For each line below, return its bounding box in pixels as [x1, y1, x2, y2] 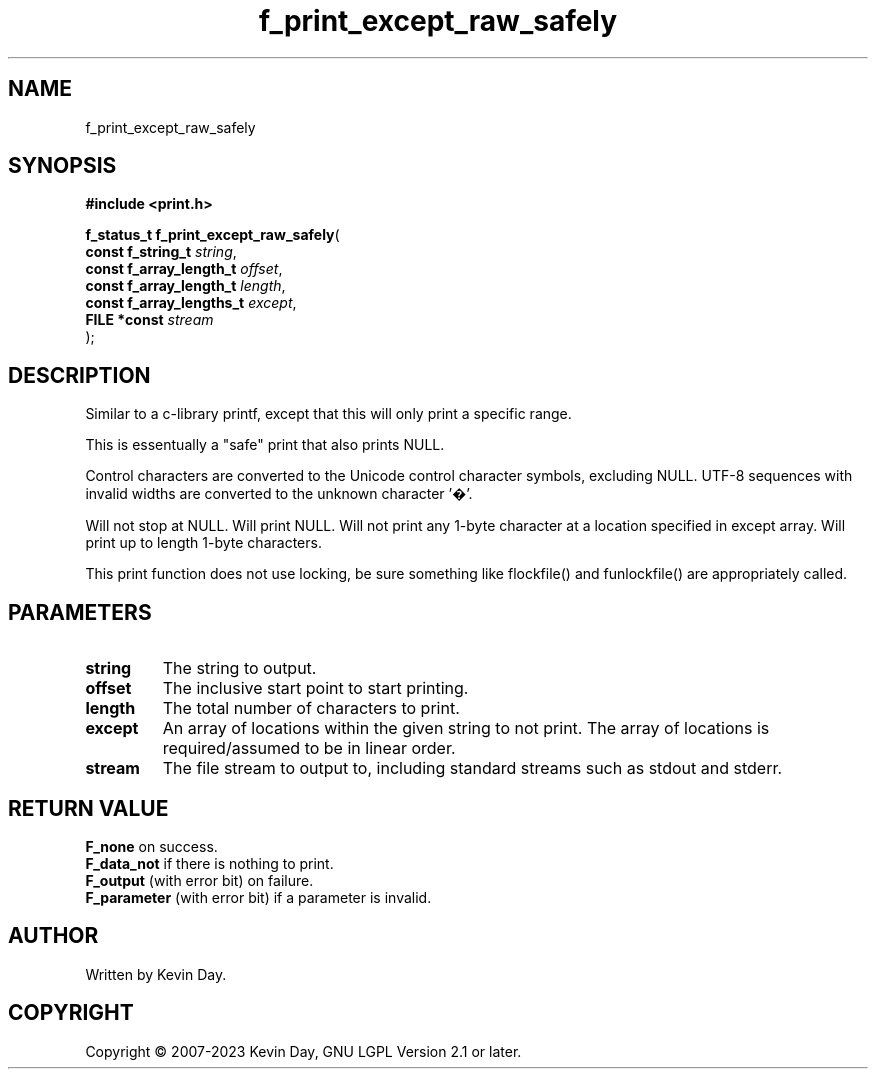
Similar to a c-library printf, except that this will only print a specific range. [85, 405, 572, 423]
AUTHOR [8, 923, 99, 949]
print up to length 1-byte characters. [85, 534, 322, 552]
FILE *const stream [85, 311, 214, 329]
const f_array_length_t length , [85, 277, 286, 295]
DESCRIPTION [8, 362, 151, 388]
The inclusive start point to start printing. [162, 678, 469, 699]
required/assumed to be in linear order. [162, 738, 456, 759]
